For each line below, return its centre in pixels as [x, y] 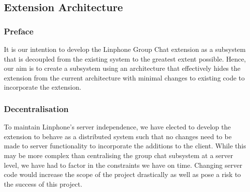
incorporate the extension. [43, 87]
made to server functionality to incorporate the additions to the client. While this [125, 146]
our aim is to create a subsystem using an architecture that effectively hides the [122, 68]
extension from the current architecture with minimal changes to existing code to [125, 77]
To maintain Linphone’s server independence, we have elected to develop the [117, 127]
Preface [19, 31]
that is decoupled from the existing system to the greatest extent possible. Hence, [125, 58]
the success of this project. [43, 184]
